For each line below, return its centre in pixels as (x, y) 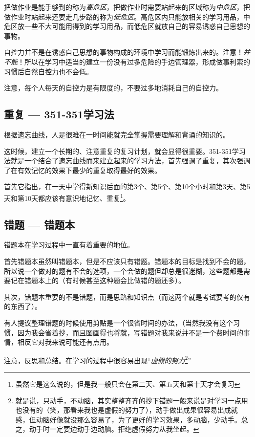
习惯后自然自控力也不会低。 (48, 71)
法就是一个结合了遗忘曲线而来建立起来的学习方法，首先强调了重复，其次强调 (127, 161)
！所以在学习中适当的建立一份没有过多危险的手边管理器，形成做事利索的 (134, 61)
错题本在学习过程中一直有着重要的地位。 (69, 245)
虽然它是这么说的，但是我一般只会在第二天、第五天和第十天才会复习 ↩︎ (128, 383)
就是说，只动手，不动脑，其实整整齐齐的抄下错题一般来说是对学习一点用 (132, 400)
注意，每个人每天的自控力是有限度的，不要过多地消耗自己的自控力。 (113, 88)
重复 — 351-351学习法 (59, 114)
